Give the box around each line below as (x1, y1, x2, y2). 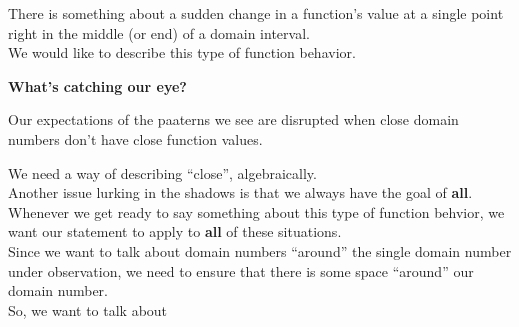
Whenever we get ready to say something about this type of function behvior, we (8, 201, 505, 222)
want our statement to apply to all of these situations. (8, 221, 342, 242)
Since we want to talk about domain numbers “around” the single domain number (8, 240, 512, 261)
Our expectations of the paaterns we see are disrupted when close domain (8, 109, 459, 130)
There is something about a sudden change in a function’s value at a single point (8, 3, 504, 23)
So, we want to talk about (8, 299, 168, 320)
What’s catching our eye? (8, 75, 187, 96)
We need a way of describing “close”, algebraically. (8, 162, 317, 183)
